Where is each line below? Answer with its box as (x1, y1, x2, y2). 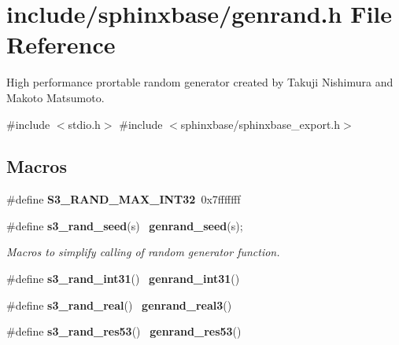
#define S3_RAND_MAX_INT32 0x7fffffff (6, 191, 241, 207)
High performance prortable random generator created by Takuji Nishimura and (6, 74, 393, 90)
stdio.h (68, 116, 101, 132)
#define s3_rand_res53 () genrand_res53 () (6, 323, 242, 339)
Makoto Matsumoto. (6, 89, 105, 105)
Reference (6, 28, 116, 61)
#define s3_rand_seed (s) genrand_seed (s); (6, 217, 243, 233)
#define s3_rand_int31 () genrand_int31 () (6, 270, 240, 287)
